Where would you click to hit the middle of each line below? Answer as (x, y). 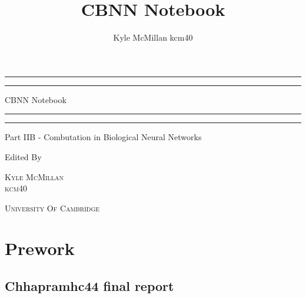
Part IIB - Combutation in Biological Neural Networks (103, 137)
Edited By (23, 156)
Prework (40, 248)
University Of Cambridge (52, 208)
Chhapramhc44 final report (89, 286)
